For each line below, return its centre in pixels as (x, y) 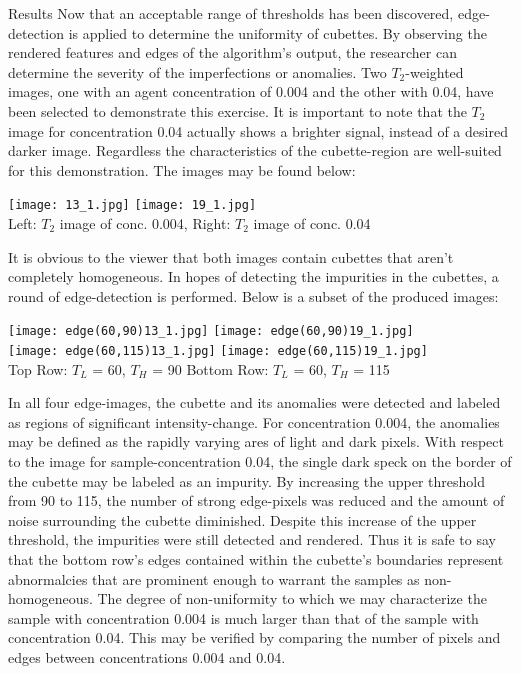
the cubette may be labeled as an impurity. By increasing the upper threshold (246, 480)
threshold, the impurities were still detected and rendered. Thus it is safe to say (252, 539)
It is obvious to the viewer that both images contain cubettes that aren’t (231, 256)
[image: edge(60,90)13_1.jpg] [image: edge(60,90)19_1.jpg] (211, 331)
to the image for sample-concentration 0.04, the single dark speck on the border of (260, 461)
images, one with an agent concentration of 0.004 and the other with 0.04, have (251, 91)
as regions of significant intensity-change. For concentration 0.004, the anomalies (254, 421)
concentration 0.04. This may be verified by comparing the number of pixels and (254, 637)
